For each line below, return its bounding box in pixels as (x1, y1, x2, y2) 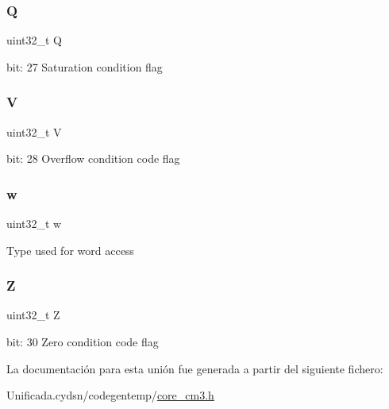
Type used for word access (6, 241, 134, 258)
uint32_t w (6, 215, 62, 232)
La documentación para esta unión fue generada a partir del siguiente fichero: (6, 360, 383, 376)
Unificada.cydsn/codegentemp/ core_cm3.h (6, 387, 214, 403)
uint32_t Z (6, 307, 60, 323)
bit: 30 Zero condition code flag (6, 334, 159, 350)
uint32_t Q (6, 32, 63, 48)
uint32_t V (6, 123, 62, 140)
